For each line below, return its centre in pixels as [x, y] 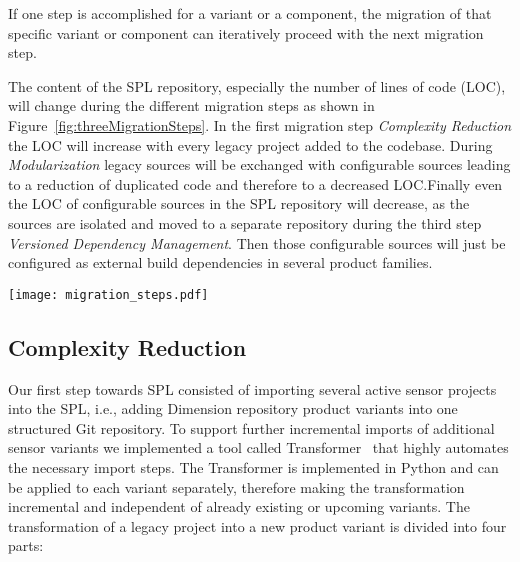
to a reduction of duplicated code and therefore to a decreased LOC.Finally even [255, 183]
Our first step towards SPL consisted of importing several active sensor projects [252, 388]
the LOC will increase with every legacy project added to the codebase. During [250, 144]
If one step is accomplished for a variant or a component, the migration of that [250, 13]
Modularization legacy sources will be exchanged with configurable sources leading [259, 164]
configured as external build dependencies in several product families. [220, 262]
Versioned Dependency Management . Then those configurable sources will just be [257, 242]
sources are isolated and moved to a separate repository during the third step [245, 222]
